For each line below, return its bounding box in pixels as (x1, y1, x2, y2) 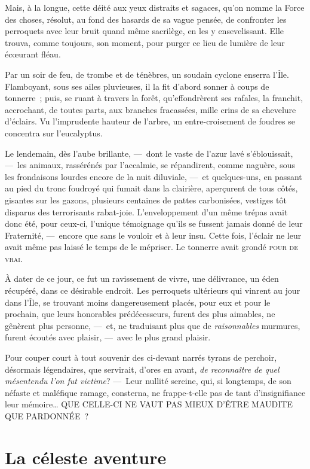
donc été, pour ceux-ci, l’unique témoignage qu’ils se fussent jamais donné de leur (5, 217, 303, 230)
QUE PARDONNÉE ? (5, 410, 89, 422)
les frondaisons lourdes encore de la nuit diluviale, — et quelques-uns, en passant (5, 170, 302, 182)
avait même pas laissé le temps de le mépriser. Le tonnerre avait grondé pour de (5, 240, 299, 253)
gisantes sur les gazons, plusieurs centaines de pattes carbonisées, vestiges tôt (5, 193, 287, 206)
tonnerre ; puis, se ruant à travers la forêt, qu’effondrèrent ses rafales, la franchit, (5, 92, 303, 104)
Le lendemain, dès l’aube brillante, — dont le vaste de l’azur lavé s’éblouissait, (5, 147, 293, 159)
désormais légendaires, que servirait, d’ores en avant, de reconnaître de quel (5, 363, 280, 375)
